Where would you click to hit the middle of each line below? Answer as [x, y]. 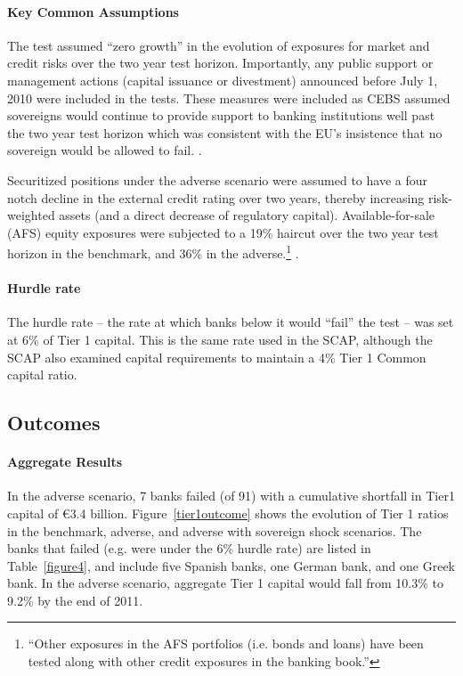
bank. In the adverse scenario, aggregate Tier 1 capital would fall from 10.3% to [225, 583]
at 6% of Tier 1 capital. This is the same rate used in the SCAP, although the [220, 339]
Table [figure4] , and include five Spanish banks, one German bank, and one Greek [231, 565]
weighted [31, 215]
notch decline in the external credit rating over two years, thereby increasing [216, 197]
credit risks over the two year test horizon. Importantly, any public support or [220, 63]
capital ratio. [42, 375]
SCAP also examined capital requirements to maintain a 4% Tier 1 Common [217, 357]
